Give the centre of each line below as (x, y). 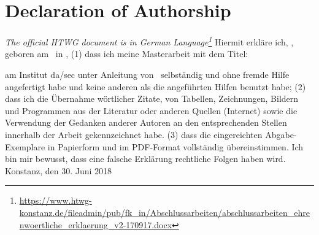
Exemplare (25, 146)
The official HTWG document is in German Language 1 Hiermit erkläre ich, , (149, 41)
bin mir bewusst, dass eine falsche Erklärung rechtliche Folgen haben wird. (145, 159)
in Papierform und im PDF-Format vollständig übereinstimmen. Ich (175, 146)
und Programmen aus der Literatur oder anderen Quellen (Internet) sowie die (151, 110)
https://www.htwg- (56, 200)
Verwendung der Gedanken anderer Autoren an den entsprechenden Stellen (146, 122)
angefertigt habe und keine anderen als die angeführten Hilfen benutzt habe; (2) (156, 86)
